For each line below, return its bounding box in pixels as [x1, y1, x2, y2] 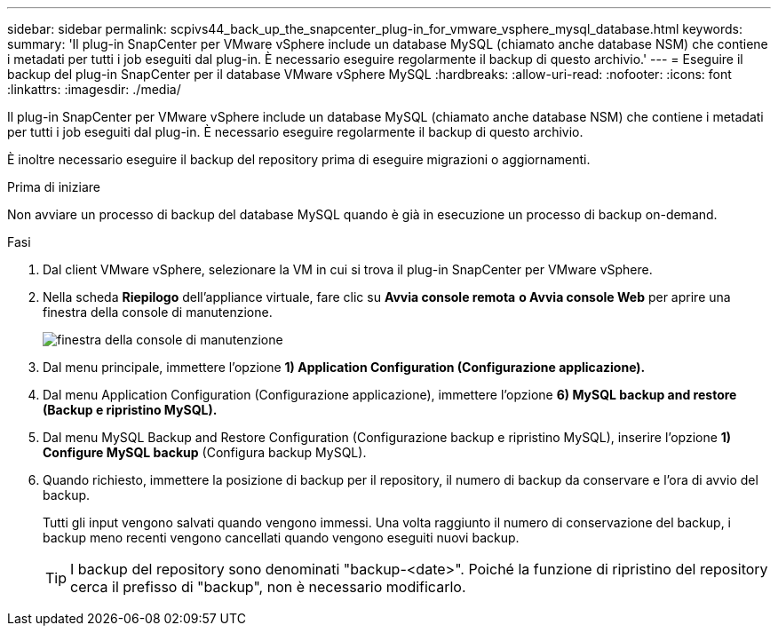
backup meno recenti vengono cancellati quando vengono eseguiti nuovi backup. [43, 530, 520, 545]
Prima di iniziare [7, 179, 100, 194]
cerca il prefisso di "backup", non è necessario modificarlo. [70, 578, 466, 596]
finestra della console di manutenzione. [43, 305, 273, 320]
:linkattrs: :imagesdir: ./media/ [7, 82, 181, 97]
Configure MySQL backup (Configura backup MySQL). [43, 445, 367, 460]
